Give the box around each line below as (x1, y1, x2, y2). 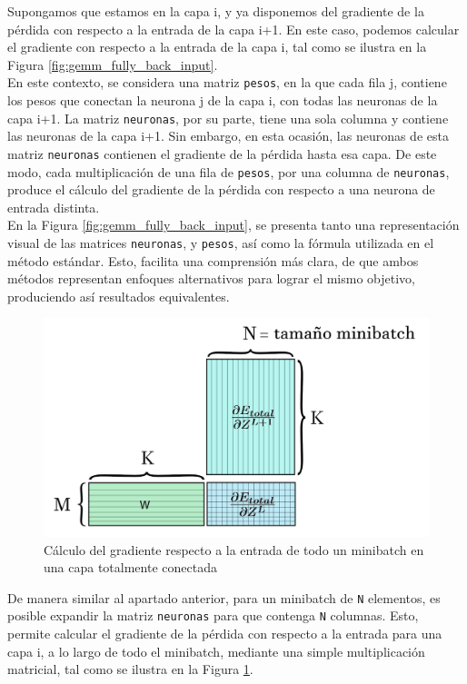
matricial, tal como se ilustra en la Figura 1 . (7, 659, 253, 679)
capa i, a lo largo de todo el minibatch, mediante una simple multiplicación (7, 641, 425, 660)
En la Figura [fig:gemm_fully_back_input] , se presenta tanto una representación (7, 215, 460, 234)
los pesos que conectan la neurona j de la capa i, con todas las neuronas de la (7, 91, 438, 110)
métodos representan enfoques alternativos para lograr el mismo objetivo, (7, 269, 416, 288)
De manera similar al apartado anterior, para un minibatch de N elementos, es (7, 588, 441, 607)
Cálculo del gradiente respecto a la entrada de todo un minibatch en (44, 540, 424, 559)
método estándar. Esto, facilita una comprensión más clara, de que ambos (7, 251, 419, 270)
